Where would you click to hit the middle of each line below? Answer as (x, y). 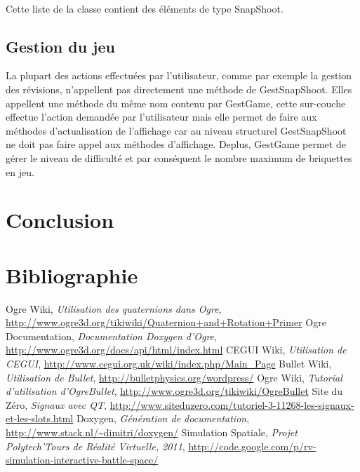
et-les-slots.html (40, 418)
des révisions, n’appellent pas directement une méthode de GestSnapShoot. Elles (179, 89)
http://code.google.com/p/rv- (252, 446)
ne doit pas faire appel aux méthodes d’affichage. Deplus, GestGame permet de (176, 144)
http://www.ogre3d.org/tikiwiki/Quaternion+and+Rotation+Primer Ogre (166, 322)
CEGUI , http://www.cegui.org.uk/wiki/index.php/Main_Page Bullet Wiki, (169, 364)
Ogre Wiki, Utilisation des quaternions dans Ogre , (114, 308)
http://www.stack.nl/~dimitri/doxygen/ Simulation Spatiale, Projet (152, 432)
